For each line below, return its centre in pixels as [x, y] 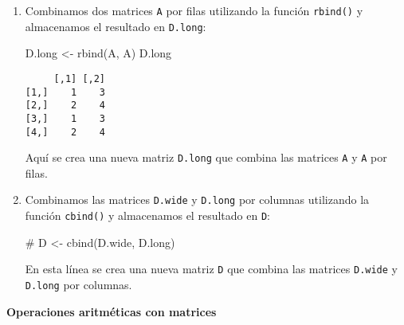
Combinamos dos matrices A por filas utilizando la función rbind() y [194, 10]
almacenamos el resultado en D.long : [116, 26]
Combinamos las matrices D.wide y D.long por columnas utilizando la [197, 200]
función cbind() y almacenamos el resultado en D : [147, 215]
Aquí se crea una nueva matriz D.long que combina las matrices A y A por [206, 157]
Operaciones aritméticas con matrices [112, 311]
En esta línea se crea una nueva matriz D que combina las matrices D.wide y [211, 269]
